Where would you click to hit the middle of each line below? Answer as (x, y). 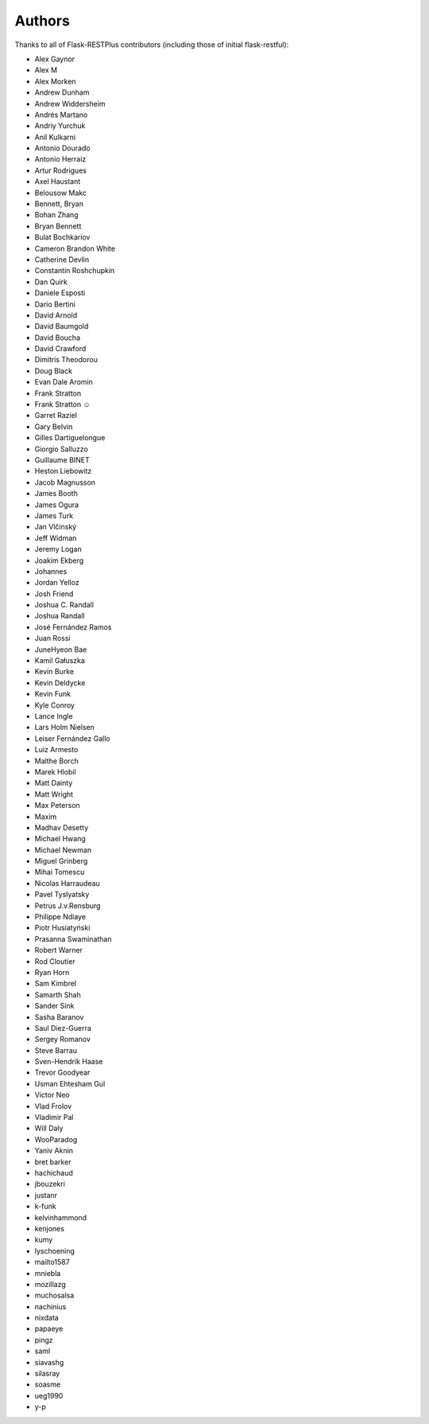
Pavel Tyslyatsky (62, 895)
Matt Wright (54, 794)
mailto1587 (52, 1262)
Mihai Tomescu (60, 872)
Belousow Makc (61, 193)
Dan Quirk (51, 282)
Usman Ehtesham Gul (70, 1083)
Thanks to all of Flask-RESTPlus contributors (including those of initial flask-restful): (152, 45)
